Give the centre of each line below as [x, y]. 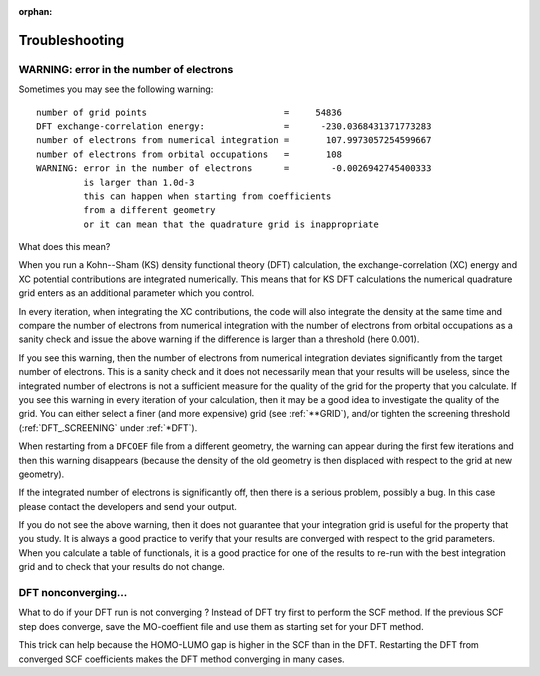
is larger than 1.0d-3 [139, 182]
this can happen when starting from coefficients [207, 196]
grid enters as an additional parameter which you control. [136, 293]
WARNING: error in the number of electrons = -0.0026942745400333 [234, 168]
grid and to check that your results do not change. [121, 567]
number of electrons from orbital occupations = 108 [189, 154]
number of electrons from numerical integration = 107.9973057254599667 [234, 140]
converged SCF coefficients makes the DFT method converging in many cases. [181, 659]
